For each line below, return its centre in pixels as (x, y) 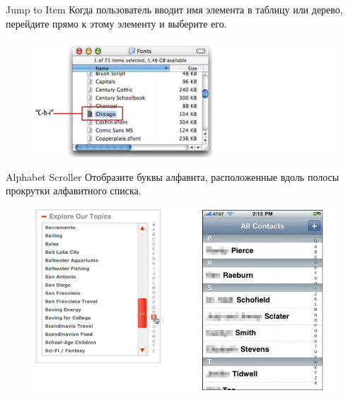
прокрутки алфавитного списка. (74, 190)
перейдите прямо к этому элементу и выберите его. (116, 23)
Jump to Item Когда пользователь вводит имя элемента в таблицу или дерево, (174, 9)
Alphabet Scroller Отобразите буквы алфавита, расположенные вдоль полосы (173, 176)
